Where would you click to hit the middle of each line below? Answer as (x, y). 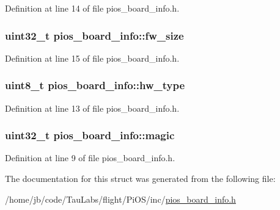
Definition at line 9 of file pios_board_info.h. (90, 158)
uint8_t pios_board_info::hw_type (95, 85)
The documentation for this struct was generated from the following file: (140, 179)
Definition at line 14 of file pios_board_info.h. (92, 8)
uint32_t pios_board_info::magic (90, 135)
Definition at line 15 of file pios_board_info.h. (92, 58)
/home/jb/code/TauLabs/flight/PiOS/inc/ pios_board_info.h (120, 199)
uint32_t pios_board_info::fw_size (94, 35)
